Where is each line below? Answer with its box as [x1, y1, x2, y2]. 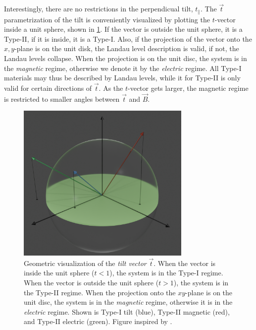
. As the [99, 83, 123, 93]
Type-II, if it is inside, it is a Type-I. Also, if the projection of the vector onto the [4, 33, 252, 44]
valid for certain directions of [4, 83, 92, 93]
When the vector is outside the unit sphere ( [24, 277, 159, 288]
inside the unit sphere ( [24, 267, 95, 278]
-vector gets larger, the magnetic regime [128, 83, 249, 93]
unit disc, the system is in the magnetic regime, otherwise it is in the [24, 297, 233, 307]
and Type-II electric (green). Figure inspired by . [24, 316, 172, 327]
